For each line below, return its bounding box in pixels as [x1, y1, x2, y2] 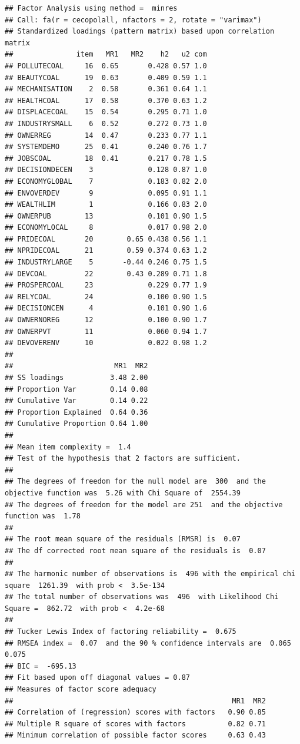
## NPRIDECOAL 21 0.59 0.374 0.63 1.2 [5, 246, 207, 255]
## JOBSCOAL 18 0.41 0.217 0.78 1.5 [5, 154, 207, 163]
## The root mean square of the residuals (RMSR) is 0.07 [5, 535, 241, 544]
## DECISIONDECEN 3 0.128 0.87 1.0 [5, 166, 207, 174]
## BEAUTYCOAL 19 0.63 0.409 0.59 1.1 [5, 73, 207, 82]
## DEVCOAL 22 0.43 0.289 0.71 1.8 [5, 269, 207, 278]
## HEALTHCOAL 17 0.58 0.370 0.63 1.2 [5, 96, 207, 105]
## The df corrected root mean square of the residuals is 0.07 [5, 546, 266, 555]
